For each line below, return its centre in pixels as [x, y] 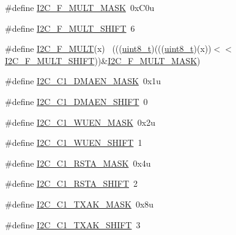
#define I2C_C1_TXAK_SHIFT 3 [73, 224]
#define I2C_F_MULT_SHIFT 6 [70, 28]
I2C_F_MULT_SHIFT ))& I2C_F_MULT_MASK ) [103, 60]
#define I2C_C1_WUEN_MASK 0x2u [80, 122]
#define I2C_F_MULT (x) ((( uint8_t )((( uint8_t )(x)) [108, 49]
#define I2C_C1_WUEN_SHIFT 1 [74, 143]
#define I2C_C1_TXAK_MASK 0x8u [79, 204]
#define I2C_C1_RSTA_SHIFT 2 [72, 183]
